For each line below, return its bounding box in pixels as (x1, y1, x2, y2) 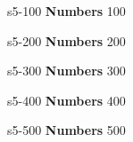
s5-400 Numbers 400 (7, 91, 126, 109)
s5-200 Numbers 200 (7, 31, 126, 50)
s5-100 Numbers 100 (7, 2, 126, 20)
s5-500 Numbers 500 (7, 121, 126, 139)
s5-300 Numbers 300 (7, 61, 126, 80)
